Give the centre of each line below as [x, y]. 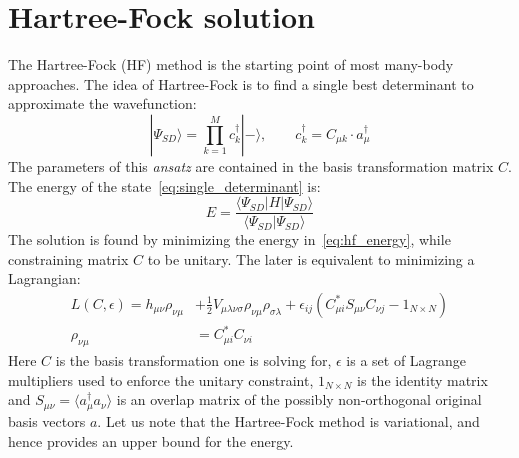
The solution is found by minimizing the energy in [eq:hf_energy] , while [229, 239]
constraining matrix [68, 258]
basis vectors [47, 420]
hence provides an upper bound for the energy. [151, 440]
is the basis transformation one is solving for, [193, 360]
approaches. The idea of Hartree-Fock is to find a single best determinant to [241, 83]
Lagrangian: [44, 278]
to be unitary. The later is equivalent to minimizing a [311, 258]
